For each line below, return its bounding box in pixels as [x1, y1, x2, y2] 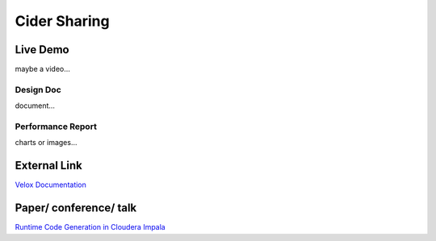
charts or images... [15, 138, 78, 148]
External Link [15, 159, 82, 172]
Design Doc [15, 84, 62, 95]
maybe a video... [15, 64, 70, 74]
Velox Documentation [15, 180, 86, 189]
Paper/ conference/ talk [15, 202, 137, 215]
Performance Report [15, 121, 97, 132]
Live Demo [15, 43, 69, 56]
